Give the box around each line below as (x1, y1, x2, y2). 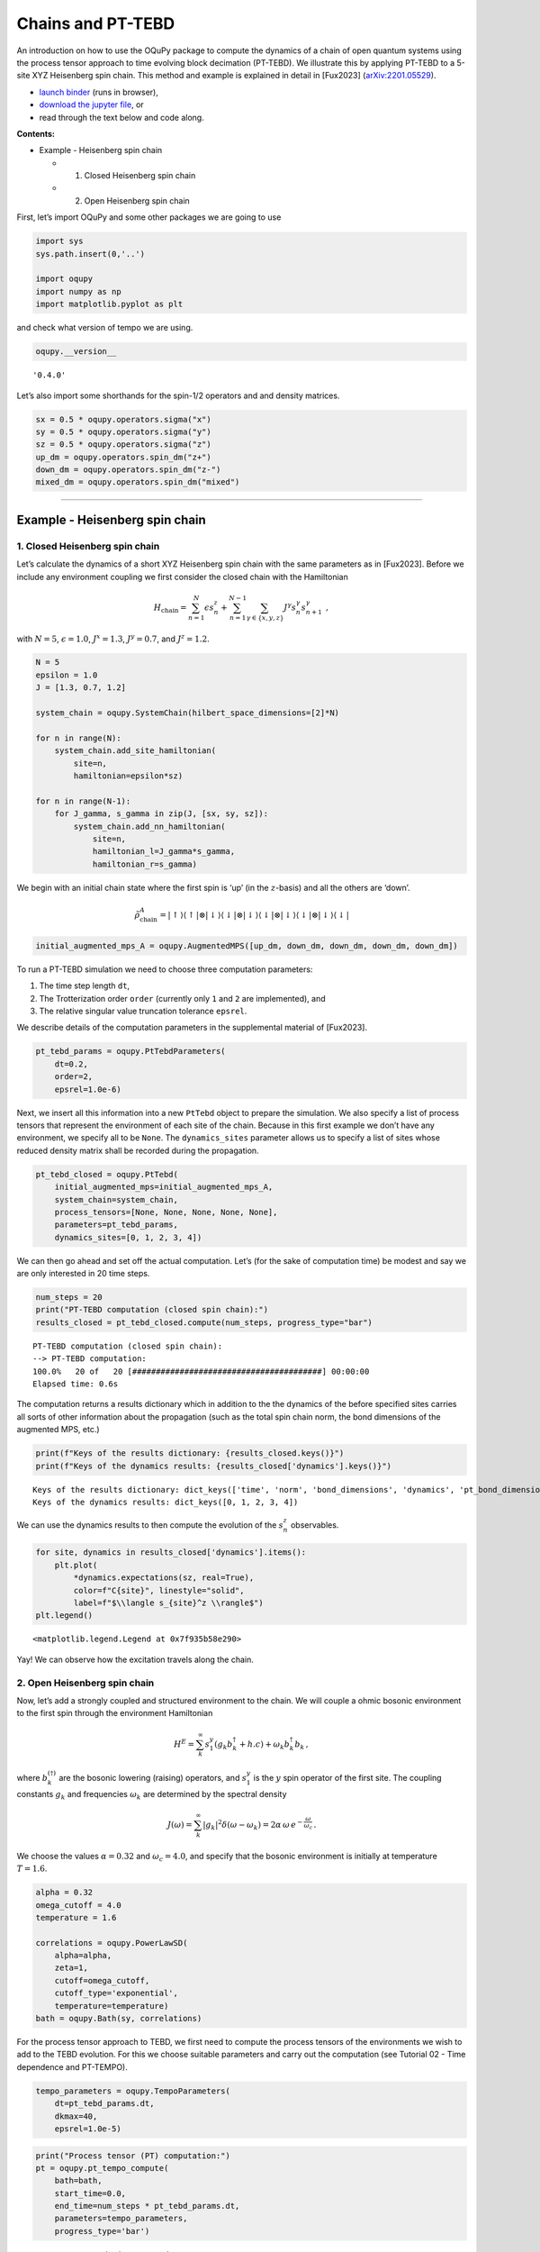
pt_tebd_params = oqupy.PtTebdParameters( (35, 1046, 226, 1057)
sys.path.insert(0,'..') (35, 249, 146, 259)
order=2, (54, 1072, 94, 1082)
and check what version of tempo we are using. (16, 322, 193, 333)
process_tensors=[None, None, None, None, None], (54, 1207, 278, 1217)
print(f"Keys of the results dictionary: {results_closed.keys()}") (35, 1448, 345, 1458)
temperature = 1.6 (35, 1912, 117, 1922)
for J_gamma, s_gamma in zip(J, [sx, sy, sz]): (54, 809, 269, 819)
